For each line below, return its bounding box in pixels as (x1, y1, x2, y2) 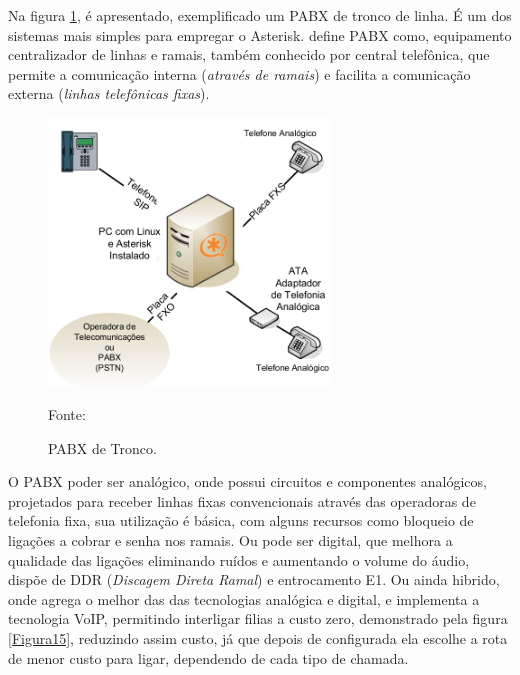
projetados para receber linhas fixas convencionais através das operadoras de (8, 490, 476, 511)
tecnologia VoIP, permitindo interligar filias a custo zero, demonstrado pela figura (8, 608, 508, 629)
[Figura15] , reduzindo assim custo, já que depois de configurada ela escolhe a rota (8, 628, 508, 649)
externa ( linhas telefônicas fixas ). (8, 83, 210, 104)
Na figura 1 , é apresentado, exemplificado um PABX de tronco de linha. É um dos (8, 5, 512, 25)
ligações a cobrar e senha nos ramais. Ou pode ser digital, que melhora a (8, 530, 453, 551)
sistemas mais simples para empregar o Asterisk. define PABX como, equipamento (8, 24, 512, 45)
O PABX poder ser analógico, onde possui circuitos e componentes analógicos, (8, 471, 487, 492)
